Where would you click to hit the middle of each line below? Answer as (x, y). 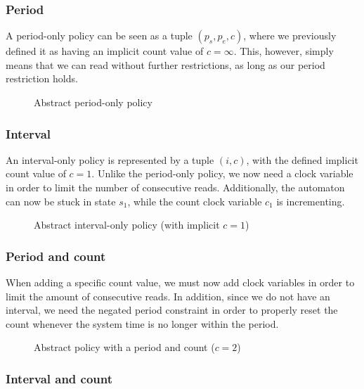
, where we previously (290, 36)
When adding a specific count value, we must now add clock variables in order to (180, 282)
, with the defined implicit (302, 159)
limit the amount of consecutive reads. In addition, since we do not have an (168, 296)
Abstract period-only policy (93, 102)
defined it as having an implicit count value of (105, 51)
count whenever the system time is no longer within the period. (142, 323)
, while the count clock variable (195, 201)
